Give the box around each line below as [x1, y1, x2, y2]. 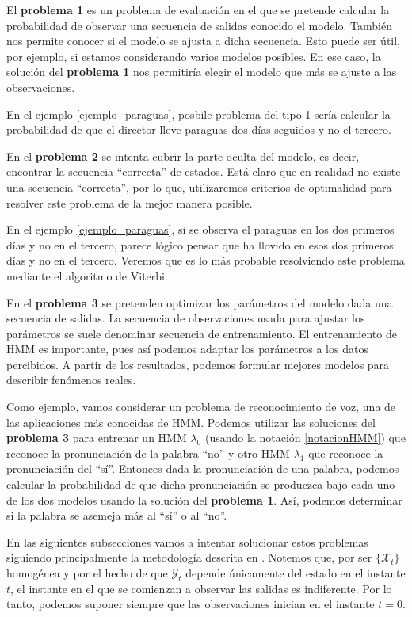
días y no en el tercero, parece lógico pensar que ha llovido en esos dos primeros [6, 236, 394, 253]
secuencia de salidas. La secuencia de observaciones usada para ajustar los [6, 310, 365, 326]
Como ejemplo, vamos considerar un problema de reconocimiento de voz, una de [6, 398, 396, 415]
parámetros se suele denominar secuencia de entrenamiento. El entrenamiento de [6, 325, 397, 341]
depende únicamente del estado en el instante [185, 565, 406, 581]
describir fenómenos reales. [6, 371, 136, 388]
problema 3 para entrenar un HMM [6, 429, 187, 446]
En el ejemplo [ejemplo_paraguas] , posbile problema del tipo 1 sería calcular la [6, 105, 391, 122]
